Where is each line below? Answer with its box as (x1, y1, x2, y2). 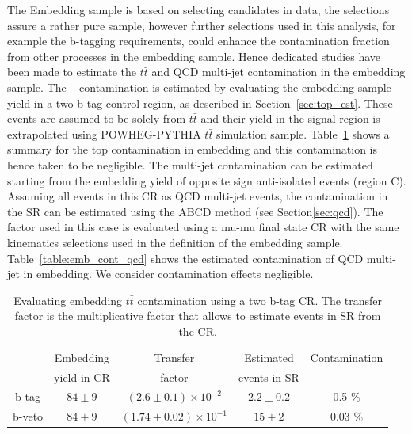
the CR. (178, 322, 217, 339)
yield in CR (54, 368, 110, 385)
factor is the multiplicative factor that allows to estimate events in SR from (14, 307, 381, 324)
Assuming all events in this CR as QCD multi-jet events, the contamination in (7, 188, 388, 204)
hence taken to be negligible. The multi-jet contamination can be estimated (7, 156, 373, 173)
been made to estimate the (7, 63, 136, 80)
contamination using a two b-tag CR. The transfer (137, 291, 382, 308)
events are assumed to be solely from (7, 110, 186, 127)
